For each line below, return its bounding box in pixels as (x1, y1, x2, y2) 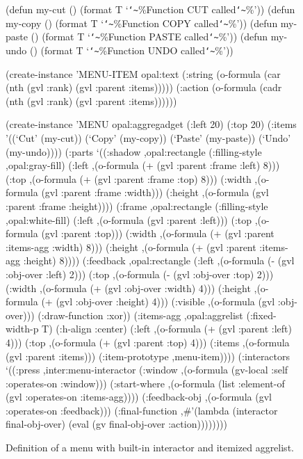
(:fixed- (246, 307, 277, 322)
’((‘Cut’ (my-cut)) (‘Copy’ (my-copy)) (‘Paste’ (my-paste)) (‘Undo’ (6, 131, 291, 145)
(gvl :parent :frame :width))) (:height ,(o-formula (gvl (41, 185, 269, 200)
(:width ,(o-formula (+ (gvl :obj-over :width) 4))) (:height (6, 280, 251, 295)
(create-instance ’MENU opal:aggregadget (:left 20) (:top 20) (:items (6, 117, 297, 131)
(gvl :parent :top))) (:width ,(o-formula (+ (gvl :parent (41, 226, 275, 241)
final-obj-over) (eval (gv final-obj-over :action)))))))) (6, 417, 228, 431)
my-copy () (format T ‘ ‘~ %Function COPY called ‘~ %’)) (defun (6, 15, 278, 30)
